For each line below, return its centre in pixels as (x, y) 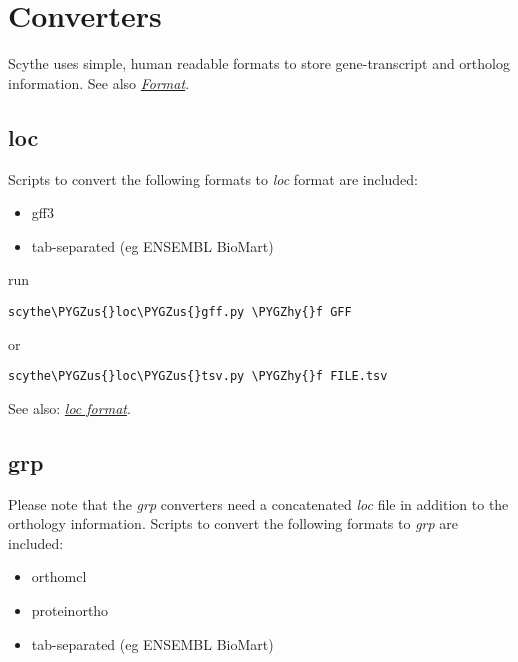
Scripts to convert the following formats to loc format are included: (213, 178)
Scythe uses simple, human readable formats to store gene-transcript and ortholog (259, 63)
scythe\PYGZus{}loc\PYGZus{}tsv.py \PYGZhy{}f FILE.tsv (198, 376)
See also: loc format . (69, 407)
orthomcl (59, 576)
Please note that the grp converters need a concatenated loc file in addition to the (258, 503)
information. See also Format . (99, 82)
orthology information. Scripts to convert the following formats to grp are (233, 523)
